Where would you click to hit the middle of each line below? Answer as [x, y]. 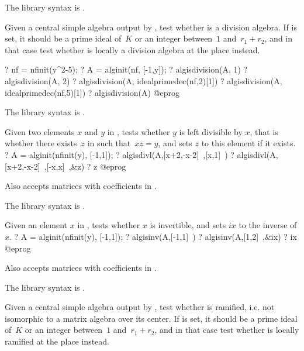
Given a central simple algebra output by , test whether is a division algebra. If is [151, 27]
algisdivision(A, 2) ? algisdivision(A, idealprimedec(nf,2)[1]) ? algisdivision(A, [144, 80]
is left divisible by [211, 131]
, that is [264, 131]
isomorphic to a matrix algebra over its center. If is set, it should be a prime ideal [151, 318]
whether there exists [41, 143]
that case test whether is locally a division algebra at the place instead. [132, 49]
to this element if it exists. [248, 143]
